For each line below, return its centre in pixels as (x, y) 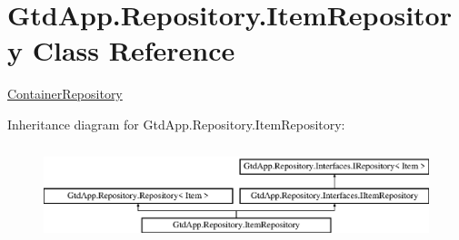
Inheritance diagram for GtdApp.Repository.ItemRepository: (176, 124)
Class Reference (134, 50)
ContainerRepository (65, 94)
